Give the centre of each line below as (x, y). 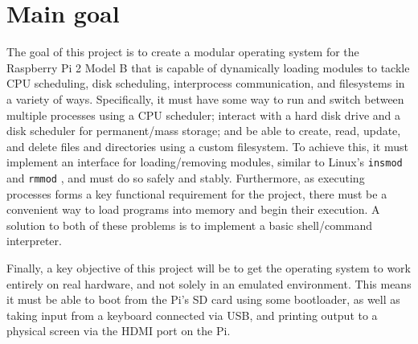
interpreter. (34, 241)
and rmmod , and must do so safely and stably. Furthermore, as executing (186, 177)
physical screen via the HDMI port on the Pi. (119, 331)
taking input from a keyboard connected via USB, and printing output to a (192, 315)
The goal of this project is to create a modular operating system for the (183, 52)
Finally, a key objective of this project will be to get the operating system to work (209, 267)
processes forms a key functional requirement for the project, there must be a (197, 193)
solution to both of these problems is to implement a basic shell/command (190, 225)
